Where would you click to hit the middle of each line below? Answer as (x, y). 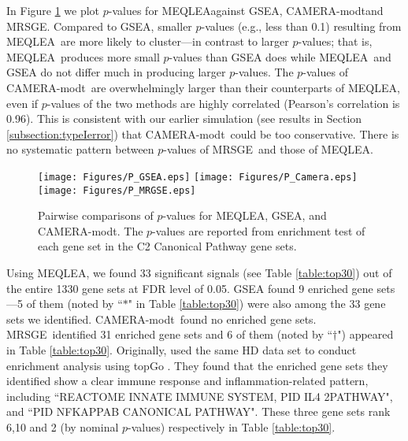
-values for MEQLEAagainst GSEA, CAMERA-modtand (246, 10)
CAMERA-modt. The (91, 230)
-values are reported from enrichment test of (259, 230)
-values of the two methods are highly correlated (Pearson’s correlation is (223, 103)
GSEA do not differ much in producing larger (116, 72)
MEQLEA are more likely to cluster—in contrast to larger (148, 41)
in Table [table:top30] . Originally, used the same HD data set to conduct (182, 350)
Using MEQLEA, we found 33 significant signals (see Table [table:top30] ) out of (199, 273)
